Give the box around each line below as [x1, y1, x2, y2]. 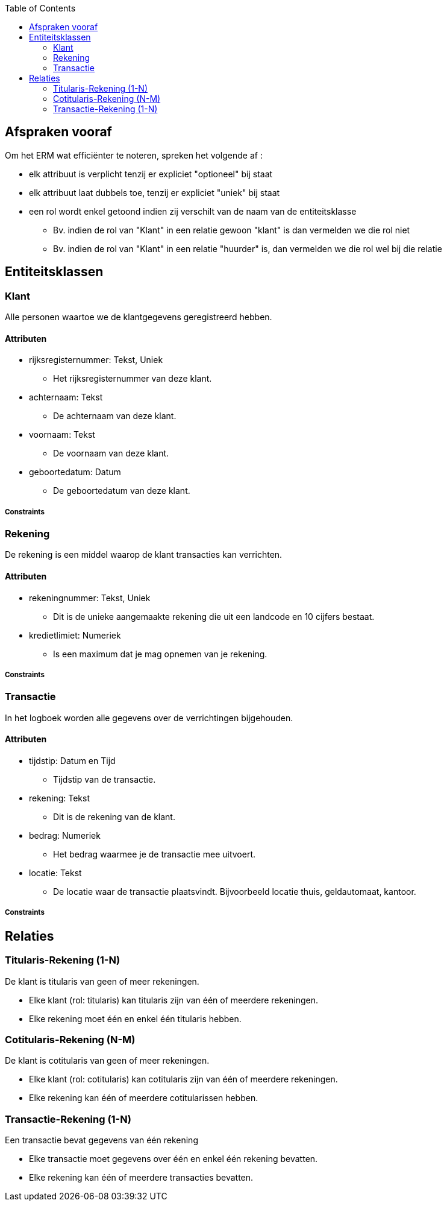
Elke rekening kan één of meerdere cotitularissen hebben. [29, 1093, 258, 1103]
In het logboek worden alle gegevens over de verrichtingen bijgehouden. [5, 712, 293, 723]
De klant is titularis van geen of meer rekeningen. [5, 976, 199, 987]
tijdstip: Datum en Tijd [29, 756, 116, 766]
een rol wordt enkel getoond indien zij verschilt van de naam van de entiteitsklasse [29, 206, 357, 216]
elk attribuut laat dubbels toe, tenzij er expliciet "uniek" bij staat [29, 187, 280, 198]
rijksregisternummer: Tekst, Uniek [29, 355, 163, 365]
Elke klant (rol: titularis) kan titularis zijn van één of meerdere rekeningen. [29, 994, 319, 1005]
